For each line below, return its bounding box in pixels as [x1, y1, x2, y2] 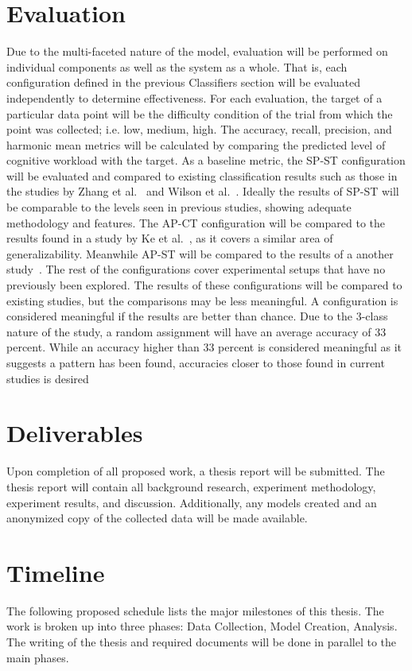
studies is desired [6, 370, 89, 386]
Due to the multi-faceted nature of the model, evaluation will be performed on [6, 43, 388, 60]
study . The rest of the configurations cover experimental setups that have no [6, 261, 386, 277]
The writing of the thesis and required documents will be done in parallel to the [6, 634, 397, 650]
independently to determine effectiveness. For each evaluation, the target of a [6, 89, 383, 106]
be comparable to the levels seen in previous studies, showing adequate [6, 199, 352, 215]
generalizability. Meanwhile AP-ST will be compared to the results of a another [6, 245, 394, 262]
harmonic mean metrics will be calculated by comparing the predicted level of [6, 136, 386, 153]
